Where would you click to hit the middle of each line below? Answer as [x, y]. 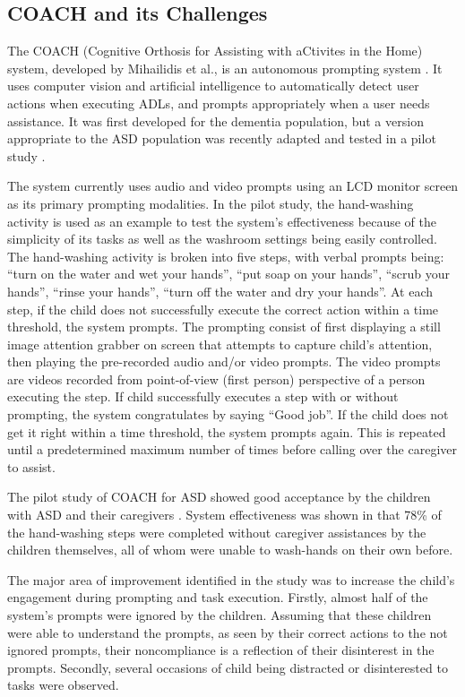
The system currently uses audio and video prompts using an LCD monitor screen [233, 186]
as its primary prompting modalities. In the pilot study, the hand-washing [211, 203]
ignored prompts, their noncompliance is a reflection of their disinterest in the [221, 650]
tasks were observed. [63, 685]
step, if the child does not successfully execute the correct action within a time [223, 309]
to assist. [31, 466]
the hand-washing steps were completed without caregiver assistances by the [217, 532]
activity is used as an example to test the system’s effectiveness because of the [222, 221]
